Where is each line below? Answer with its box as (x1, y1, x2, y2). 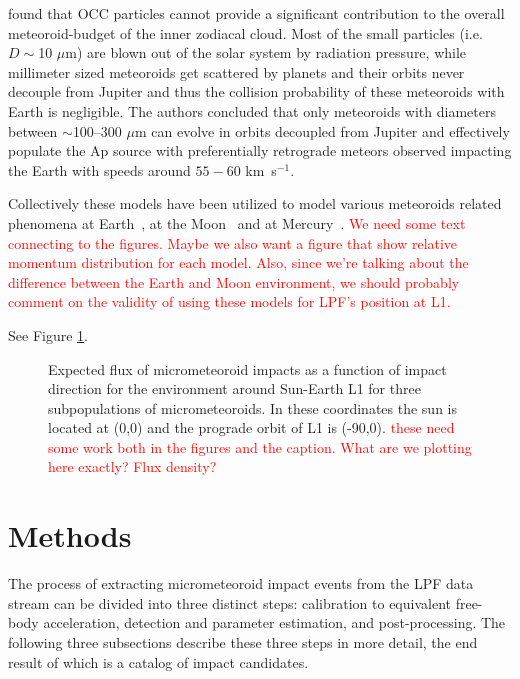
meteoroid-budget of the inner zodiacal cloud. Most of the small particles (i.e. (8, 22, 483, 43)
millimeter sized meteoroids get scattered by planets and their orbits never (8, 61, 465, 82)
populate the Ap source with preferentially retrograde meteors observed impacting (8, 140, 512, 161)
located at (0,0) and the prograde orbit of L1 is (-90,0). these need (48, 417, 455, 438)
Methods (8, 515, 132, 556)
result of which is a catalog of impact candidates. (8, 651, 309, 672)
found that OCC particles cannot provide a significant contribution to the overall (8, 3, 505, 23)
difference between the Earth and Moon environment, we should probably (8, 271, 460, 292)
